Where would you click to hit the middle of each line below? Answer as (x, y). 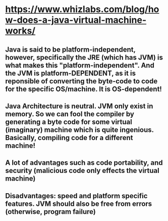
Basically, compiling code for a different (69, 138)
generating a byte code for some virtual (69, 122)
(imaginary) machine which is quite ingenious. (79, 130)
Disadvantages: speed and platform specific (76, 196)
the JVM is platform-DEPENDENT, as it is (71, 73)
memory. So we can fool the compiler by (70, 114)
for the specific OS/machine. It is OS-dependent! (84, 89)
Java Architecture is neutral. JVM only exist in (79, 106)
